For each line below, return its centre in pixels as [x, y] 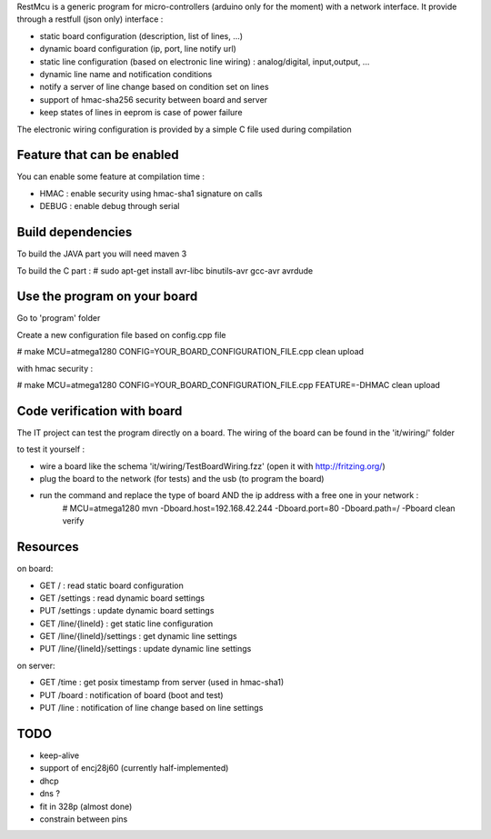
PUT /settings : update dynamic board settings [127, 611]
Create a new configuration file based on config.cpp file [121, 335]
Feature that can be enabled [98, 155]
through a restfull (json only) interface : [90, 19]
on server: [36, 665]
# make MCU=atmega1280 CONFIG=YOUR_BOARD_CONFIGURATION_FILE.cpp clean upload [190, 352]
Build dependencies [75, 232]
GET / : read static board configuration [111, 585]
